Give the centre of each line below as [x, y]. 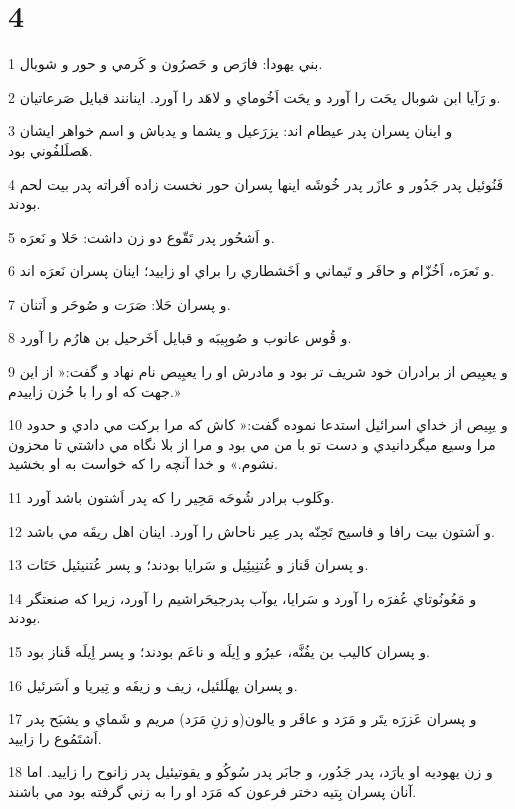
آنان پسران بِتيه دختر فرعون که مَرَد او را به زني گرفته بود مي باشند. [212, 790]
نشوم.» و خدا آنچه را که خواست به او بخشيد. [143, 463]
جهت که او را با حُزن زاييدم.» [94, 390]
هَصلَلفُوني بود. [50, 149]
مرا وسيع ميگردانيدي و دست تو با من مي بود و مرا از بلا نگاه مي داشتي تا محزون [252, 443]
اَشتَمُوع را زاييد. [55, 737]
